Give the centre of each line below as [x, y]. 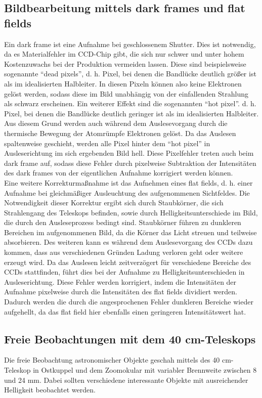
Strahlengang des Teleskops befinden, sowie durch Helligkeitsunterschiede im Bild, [131, 212]
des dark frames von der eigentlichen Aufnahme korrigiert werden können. [119, 173]
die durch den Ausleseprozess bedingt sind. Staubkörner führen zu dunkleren [123, 222]
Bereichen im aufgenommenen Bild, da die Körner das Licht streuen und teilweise [130, 232]
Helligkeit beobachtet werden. [50, 390]
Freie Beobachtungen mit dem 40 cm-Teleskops [130, 339]
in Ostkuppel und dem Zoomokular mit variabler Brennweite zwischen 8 [145, 370]
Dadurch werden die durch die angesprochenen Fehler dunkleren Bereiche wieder [129, 302]
